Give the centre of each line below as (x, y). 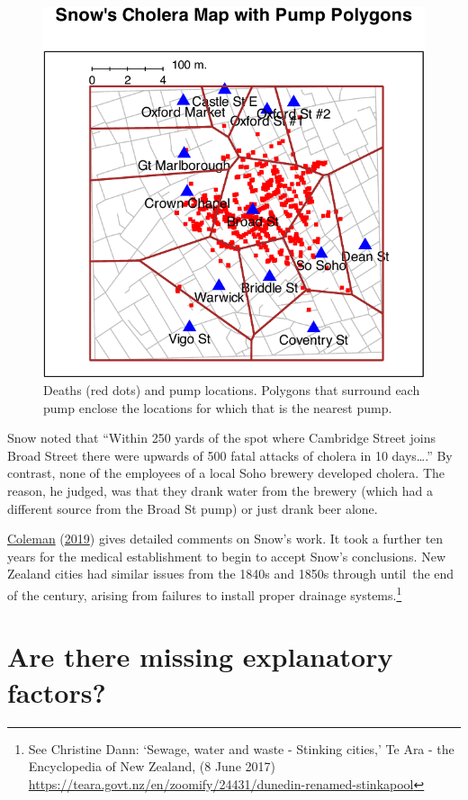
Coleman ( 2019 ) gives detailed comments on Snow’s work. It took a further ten (225, 539)
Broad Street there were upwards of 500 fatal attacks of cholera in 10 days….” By (230, 455)
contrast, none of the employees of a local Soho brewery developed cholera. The (226, 473)
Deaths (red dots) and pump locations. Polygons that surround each (232, 390)
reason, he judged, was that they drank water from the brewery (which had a (220, 491)
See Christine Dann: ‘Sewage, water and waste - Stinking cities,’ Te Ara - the (241, 748)
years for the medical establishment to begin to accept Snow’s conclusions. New (226, 556)
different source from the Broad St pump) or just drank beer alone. (193, 508)
